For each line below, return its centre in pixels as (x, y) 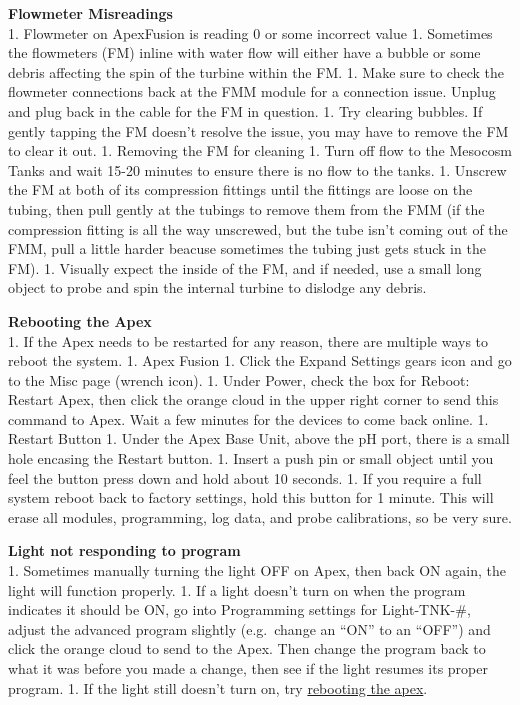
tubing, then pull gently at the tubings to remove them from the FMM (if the (246, 208)
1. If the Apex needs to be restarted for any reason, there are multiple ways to (248, 340)
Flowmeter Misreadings (90, 13)
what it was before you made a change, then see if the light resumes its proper (248, 668)
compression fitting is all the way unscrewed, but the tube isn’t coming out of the (258, 228)
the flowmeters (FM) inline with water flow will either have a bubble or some (244, 52)
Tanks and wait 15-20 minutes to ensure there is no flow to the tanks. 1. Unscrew (257, 169)
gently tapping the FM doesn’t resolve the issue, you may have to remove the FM (258, 130)
